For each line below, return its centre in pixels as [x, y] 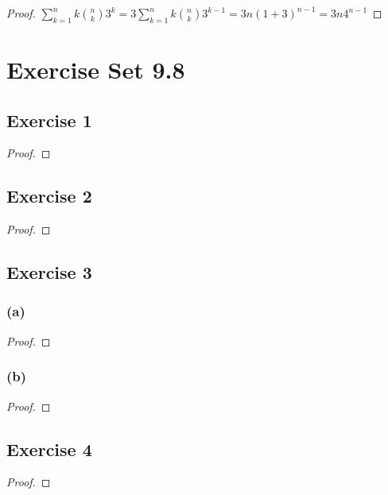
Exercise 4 [49, 449]
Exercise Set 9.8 [96, 69]
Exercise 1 [49, 120]
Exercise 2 [49, 196]
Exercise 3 [49, 272]
